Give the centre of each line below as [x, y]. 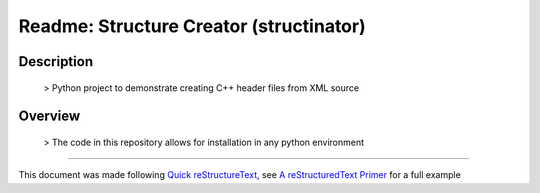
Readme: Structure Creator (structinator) [192, 26]
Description [56, 61]
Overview [49, 116]
